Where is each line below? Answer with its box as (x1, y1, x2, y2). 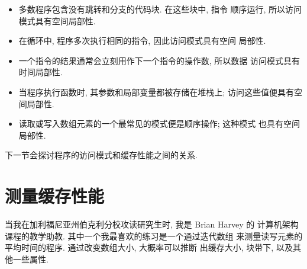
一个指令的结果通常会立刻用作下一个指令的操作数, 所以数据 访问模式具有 (18, 54, 300, 66)
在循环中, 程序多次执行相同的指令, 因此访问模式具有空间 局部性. (18, 34, 266, 47)
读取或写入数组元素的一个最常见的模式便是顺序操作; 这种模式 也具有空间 (18, 117, 300, 130)
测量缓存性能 (5, 184, 105, 208)
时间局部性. (18, 66, 63, 78)
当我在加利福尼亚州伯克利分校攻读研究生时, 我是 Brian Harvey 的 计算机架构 (5, 218, 299, 230)
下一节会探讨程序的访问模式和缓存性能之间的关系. (5, 149, 198, 161)
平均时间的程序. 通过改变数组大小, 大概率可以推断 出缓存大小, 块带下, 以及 (5, 241, 293, 254)
